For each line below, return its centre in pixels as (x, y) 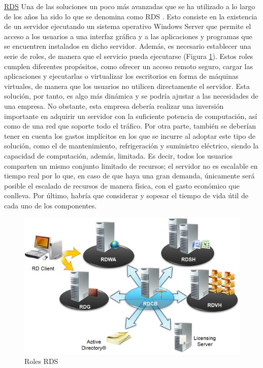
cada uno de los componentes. (51, 205)
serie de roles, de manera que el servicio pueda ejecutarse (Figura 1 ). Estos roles (129, 56)
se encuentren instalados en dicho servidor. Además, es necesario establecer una (128, 46)
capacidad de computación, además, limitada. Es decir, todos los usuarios (118, 155)
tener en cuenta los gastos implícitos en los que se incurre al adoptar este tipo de (130, 135)
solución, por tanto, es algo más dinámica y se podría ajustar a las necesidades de (131, 96)
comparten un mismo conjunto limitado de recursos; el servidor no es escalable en (131, 165)
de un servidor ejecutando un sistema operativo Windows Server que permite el (128, 26)
